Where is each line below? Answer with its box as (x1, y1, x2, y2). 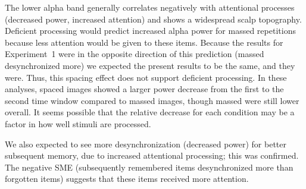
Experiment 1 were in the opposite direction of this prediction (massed (5, 48, 264, 60)
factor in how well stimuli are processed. (5, 117, 151, 130)
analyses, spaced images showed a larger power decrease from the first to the (5, 83, 284, 95)
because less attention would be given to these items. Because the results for (5, 36, 283, 48)
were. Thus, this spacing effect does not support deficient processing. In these (5, 71, 287, 83)
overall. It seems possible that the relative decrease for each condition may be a (5, 106, 295, 118)
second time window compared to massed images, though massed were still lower (5, 94, 299, 106)
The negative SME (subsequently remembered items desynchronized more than (5, 160, 293, 173)
